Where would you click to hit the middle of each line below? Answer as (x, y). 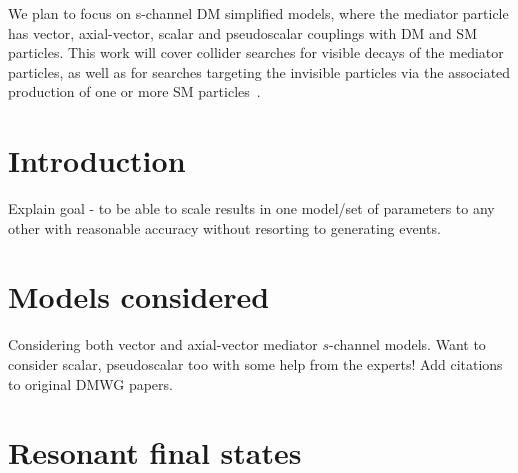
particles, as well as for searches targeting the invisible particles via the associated (259, 71)
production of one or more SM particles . (134, 91)
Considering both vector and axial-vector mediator (163, 344)
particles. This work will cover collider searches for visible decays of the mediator (256, 52)
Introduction (97, 160)
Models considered (139, 296)
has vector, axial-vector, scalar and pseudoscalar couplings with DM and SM (242, 32)
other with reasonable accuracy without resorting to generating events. (224, 227)
